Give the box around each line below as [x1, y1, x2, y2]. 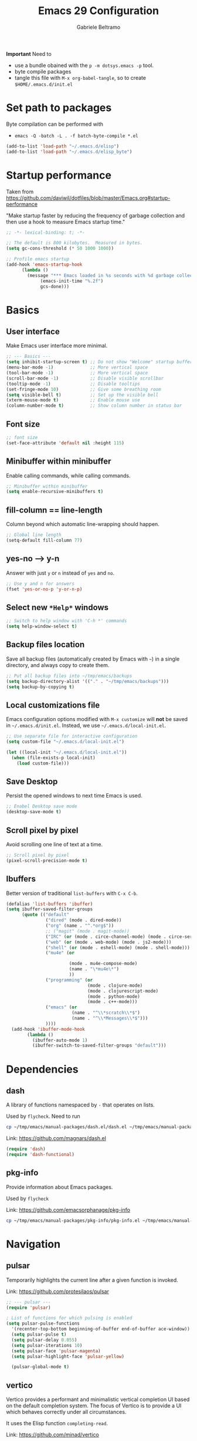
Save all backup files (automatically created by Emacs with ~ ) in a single [6, 655, 180, 662]
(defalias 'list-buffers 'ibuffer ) [6, 901, 93, 907]
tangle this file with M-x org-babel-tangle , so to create [14, 74, 147, 81]
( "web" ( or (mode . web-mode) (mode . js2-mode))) [45, 939, 172, 945]
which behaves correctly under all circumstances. [6, 1409, 127, 1416]
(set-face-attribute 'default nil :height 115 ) [6, 440, 125, 446]
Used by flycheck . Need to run [6, 1112, 80, 1120]
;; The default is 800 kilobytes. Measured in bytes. [6, 240, 143, 246]
